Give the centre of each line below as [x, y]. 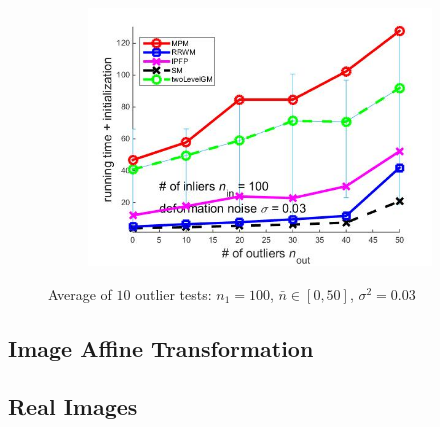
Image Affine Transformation [161, 347]
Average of [80, 293]
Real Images [73, 406]
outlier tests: [173, 293]
